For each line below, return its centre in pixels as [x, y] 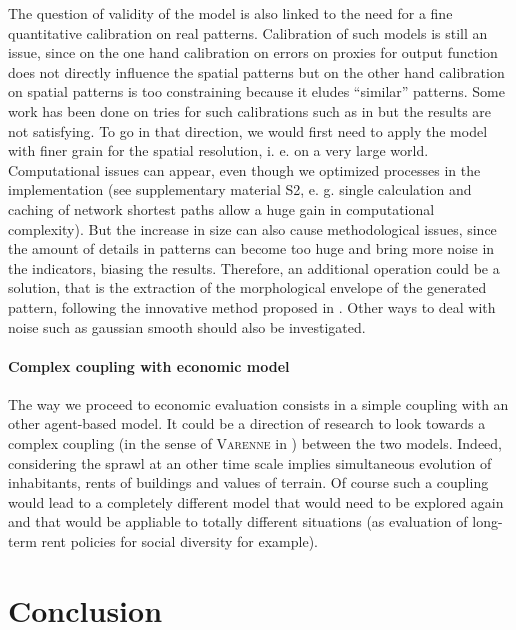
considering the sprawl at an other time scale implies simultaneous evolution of [250, 462]
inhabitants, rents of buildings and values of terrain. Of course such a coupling [248, 482]
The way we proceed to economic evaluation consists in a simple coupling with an [258, 403]
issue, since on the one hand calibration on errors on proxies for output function [253, 52]
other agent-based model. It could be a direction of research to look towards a [247, 423]
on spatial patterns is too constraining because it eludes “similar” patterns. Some [256, 91]
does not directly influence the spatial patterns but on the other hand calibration [256, 71]
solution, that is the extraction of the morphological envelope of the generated [247, 287]
